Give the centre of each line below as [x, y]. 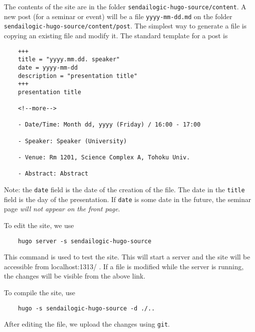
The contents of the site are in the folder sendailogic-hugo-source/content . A [125, 6]
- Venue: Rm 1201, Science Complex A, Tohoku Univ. [104, 158]
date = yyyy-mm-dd [48, 67]
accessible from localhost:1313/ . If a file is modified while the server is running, [124, 266]
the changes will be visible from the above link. [75, 276]
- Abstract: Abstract [53, 174]
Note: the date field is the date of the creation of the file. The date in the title [125, 190]
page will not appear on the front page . [62, 209]
